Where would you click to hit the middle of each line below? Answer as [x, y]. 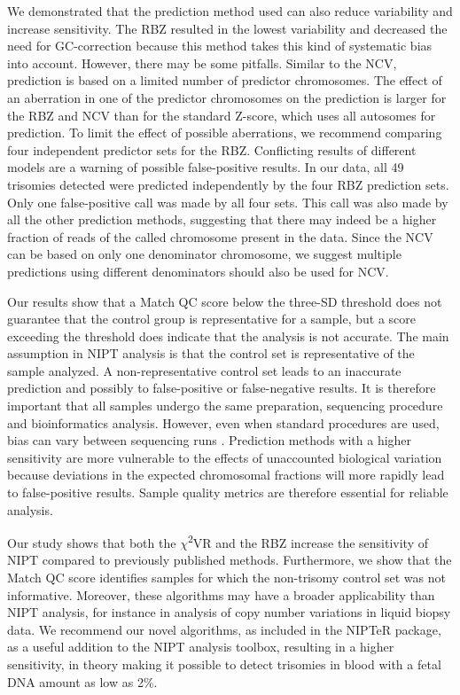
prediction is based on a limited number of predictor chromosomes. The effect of [225, 80]
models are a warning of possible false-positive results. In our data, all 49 [206, 167]
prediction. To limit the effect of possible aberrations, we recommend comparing [225, 133]
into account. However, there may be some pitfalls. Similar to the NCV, [202, 62]
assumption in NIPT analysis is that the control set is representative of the [211, 353]
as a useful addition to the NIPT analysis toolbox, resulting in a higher [201, 647]
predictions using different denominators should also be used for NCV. [198, 271]
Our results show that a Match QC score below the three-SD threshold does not [225, 301]
